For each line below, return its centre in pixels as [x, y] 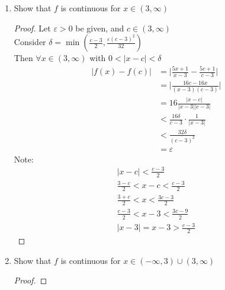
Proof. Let [32, 28]
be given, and [100, 28]
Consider [30, 42]
